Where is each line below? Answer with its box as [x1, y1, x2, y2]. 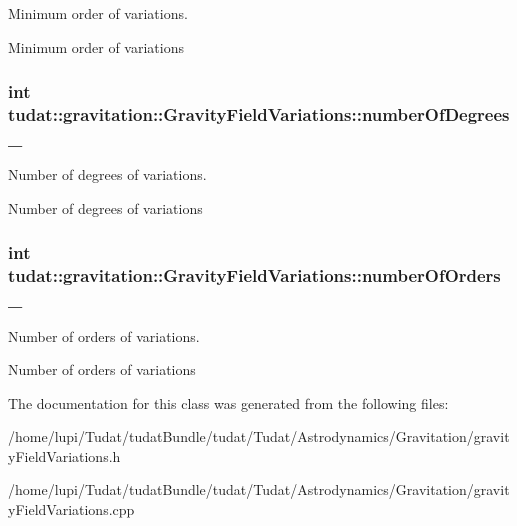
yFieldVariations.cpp [8, 499, 135, 520]
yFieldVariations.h [8, 445, 121, 466]
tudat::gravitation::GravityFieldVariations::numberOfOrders [8, 263, 501, 288]
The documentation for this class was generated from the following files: [8, 392, 449, 413]
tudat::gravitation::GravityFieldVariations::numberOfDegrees [8, 102, 510, 127]
